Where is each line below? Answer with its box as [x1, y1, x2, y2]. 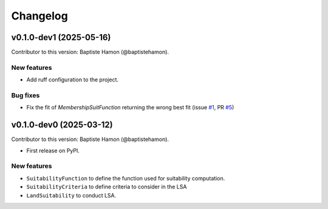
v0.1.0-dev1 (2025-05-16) [11, 32, 111, 43]
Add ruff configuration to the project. [26, 76, 118, 83]
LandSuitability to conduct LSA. [26, 191, 117, 199]
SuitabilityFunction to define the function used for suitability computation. [26, 174, 225, 182]
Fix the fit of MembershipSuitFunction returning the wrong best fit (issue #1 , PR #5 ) [26, 104, 234, 111]
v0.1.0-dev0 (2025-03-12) [11, 120, 113, 130]
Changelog [11, 9, 68, 22]
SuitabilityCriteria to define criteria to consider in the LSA [26, 183, 187, 191]
